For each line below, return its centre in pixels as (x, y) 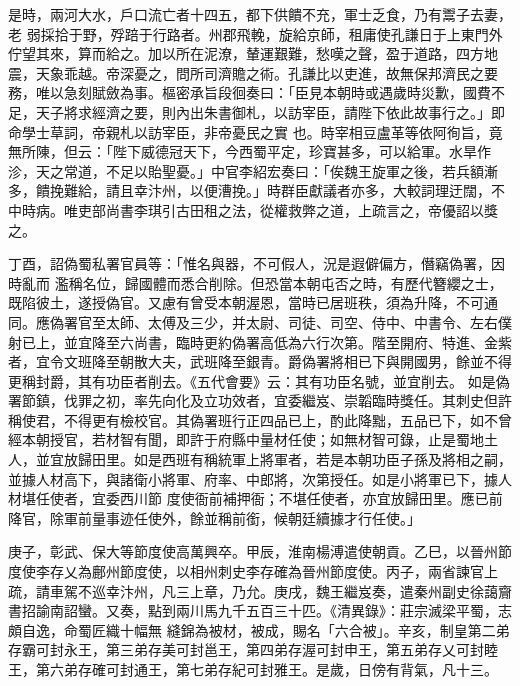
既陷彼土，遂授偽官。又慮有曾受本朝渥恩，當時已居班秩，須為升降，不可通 (253, 302)
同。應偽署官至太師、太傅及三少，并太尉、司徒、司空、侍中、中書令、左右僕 (260, 321)
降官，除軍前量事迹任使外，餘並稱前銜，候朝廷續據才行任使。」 (214, 517)
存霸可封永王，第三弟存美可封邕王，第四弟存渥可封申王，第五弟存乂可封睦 (253, 649)
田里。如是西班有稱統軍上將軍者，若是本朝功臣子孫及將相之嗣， (301, 459)
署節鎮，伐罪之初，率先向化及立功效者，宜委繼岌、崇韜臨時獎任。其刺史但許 (260, 400)
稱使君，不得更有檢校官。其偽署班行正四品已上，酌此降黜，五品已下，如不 (253, 419)
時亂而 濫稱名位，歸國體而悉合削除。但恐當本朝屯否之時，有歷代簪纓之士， (255, 282)
